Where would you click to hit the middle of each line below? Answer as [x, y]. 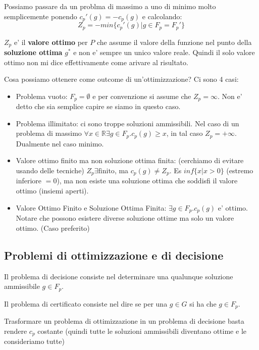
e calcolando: [162, 16]
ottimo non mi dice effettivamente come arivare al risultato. [96, 62]
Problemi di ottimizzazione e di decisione [114, 255]
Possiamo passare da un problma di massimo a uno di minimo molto [110, 6]
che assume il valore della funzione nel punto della [174, 42]
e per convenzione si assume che [142, 96]
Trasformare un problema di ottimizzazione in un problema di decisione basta [124, 321]
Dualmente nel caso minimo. [60, 143]
